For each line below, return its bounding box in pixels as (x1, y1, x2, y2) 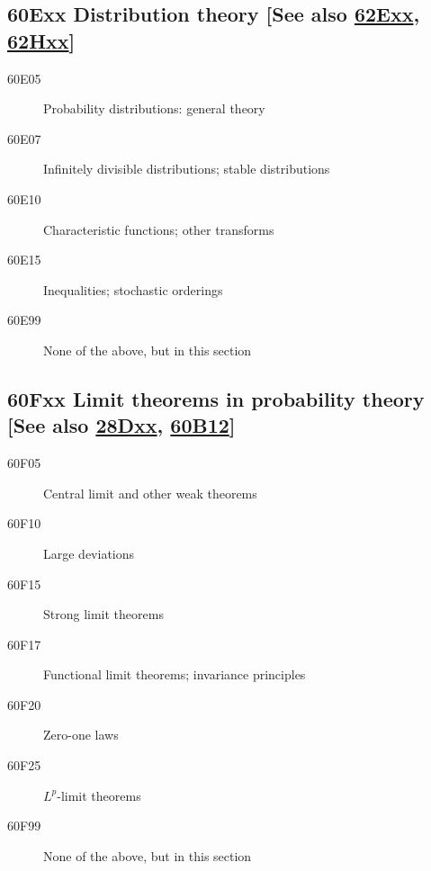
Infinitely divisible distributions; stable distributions (43, 159, 330, 178)
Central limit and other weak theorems (43, 483, 257, 502)
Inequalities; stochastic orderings (43, 280, 223, 299)
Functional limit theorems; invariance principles (43, 665, 306, 684)
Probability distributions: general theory (43, 99, 265, 118)
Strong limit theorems (43, 605, 164, 624)
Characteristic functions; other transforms (43, 220, 274, 238)
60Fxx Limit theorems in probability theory (7, 384, 425, 412)
